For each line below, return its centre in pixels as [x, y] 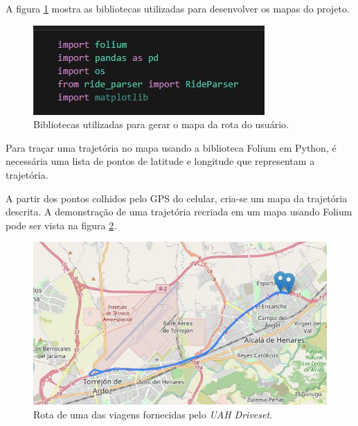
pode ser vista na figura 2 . [61, 225]
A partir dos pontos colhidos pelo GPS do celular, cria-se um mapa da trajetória [177, 198]
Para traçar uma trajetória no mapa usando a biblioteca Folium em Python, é [171, 147]
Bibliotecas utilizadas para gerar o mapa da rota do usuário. [161, 124]
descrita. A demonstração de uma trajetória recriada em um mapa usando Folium [179, 212]
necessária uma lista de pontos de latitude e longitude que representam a [160, 161]
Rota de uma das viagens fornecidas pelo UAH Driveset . [153, 414]
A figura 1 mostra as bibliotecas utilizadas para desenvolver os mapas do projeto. [178, 8]
